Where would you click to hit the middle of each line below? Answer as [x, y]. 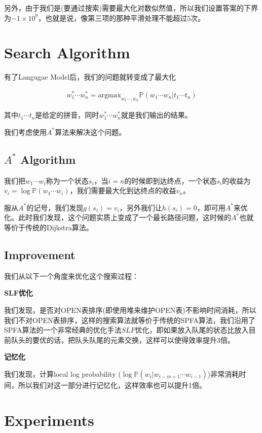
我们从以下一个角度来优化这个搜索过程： [71, 276]
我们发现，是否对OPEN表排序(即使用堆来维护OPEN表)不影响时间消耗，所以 [130, 310]
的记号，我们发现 [55, 207]
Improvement [40, 254]
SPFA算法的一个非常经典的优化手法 [63, 330]
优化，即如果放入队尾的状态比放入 [192, 330]
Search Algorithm [67, 52]
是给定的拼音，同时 [67, 115]
